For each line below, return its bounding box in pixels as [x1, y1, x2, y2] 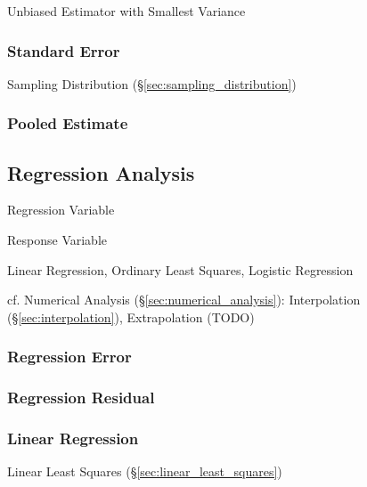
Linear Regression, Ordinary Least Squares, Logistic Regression [7, 260, 354, 279]
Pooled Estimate [7, 112, 128, 134]
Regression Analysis [7, 158, 195, 186]
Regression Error [7, 345, 132, 368]
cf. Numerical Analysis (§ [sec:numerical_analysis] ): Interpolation [7, 290, 361, 309]
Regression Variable [7, 200, 115, 219]
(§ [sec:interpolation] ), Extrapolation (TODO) [7, 307, 255, 326]
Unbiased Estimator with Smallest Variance [7, 2, 246, 20]
